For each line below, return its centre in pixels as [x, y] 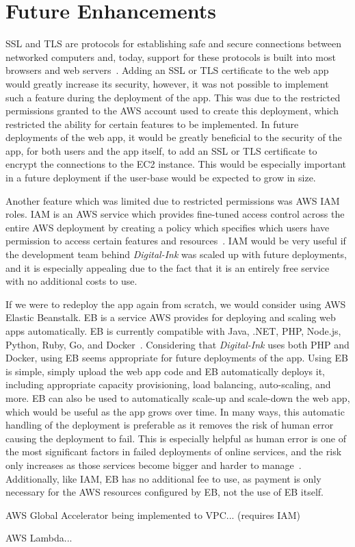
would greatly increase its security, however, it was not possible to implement [167, 83]
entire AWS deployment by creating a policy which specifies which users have [168, 227]
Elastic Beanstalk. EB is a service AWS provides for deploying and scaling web [171, 317]
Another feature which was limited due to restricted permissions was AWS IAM [173, 200]
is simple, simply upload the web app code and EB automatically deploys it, [165, 371]
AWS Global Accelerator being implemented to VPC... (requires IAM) [153, 514]
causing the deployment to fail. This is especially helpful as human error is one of [176, 438]
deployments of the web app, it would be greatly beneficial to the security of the [174, 137]
